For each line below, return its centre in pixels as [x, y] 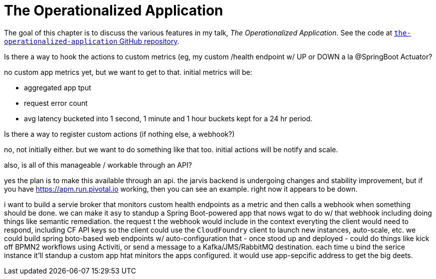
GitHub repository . [149, 41]
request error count [56, 103]
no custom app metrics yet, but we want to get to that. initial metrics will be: [128, 72]
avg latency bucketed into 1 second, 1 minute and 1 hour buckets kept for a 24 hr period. [168, 118]
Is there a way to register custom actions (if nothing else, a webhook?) [119, 134]
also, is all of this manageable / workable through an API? [98, 165]
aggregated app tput [58, 87]
